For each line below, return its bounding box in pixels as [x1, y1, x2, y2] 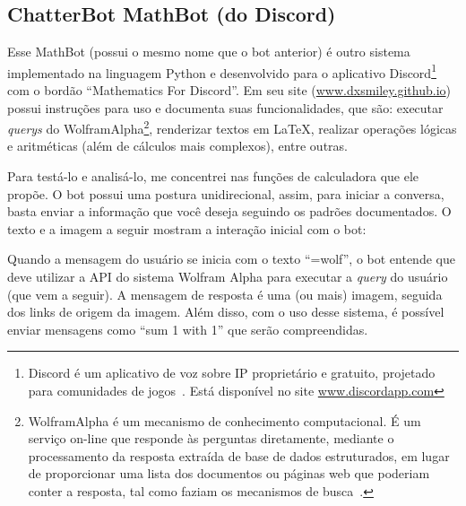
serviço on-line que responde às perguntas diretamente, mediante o [28, 429, 394, 448]
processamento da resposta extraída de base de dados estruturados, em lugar [28, 446, 450, 465]
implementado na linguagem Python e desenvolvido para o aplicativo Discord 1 [7, 60, 436, 82]
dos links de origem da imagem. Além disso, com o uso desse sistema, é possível [7, 302, 444, 321]
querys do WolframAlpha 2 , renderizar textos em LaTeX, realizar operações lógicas [7, 117, 457, 137]
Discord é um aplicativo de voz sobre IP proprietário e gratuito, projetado [28, 363, 436, 382]
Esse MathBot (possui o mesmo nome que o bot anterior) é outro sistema [7, 42, 410, 61]
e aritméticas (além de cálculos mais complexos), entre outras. [7, 136, 348, 155]
